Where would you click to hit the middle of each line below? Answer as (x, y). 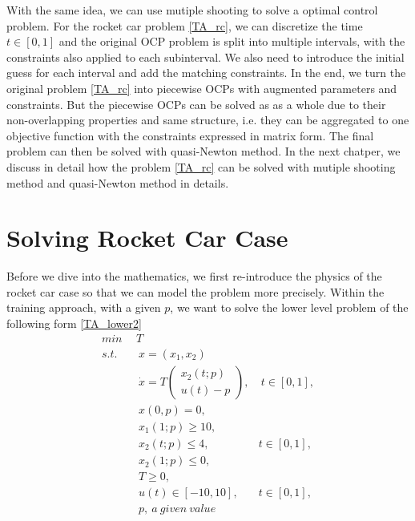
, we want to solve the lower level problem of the (289, 307)
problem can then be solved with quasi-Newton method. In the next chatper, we (203, 151)
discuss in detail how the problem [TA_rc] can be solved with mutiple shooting (201, 166)
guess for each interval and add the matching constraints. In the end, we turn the (206, 73)
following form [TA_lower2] (74, 323)
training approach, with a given (84, 307)
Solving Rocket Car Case (147, 238)
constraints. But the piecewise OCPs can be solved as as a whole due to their (196, 104)
